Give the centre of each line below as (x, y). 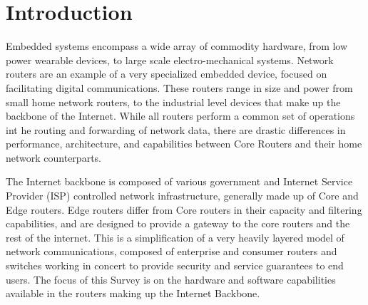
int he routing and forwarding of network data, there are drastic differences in (176, 129)
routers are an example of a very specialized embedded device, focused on (167, 74)
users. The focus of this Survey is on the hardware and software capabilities (171, 279)
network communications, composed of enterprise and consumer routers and (172, 251)
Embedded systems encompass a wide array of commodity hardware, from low (177, 46)
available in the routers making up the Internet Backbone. (133, 293)
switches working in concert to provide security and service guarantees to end (175, 265)
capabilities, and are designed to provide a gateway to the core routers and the (178, 223)
